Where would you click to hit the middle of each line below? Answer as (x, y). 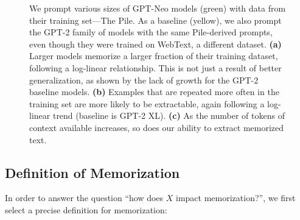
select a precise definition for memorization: (86, 209)
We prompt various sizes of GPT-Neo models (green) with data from (158, 8)
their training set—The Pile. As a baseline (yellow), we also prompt (155, 20)
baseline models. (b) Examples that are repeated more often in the (154, 92)
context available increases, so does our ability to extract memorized (157, 127)
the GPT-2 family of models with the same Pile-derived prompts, (151, 32)
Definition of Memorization (92, 172)
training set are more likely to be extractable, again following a (147, 103)
